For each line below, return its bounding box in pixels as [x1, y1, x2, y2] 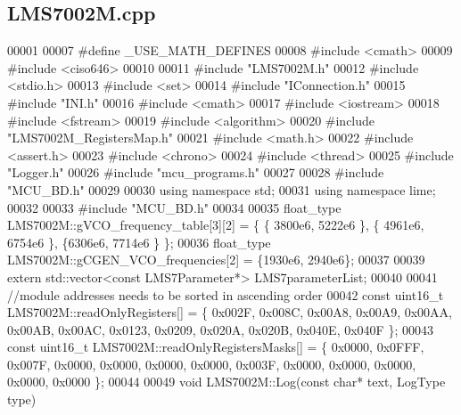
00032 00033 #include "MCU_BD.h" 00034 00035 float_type [7, 198, 342, 216]
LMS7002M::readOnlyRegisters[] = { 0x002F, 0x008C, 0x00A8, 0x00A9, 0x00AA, [7, 303, 453, 321]
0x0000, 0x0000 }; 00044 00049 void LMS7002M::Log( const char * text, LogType [7, 372, 446, 391]
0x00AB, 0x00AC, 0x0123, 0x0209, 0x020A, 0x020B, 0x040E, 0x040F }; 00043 [7, 320, 433, 338]
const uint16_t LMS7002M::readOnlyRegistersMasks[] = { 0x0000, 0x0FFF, [7, 338, 424, 356]
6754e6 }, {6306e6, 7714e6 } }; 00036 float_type [7, 232, 271, 251]
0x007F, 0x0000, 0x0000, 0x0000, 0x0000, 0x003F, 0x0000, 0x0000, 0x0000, [7, 354, 416, 373]
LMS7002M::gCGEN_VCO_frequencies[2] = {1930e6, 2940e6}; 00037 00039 [7, 250, 425, 269]
